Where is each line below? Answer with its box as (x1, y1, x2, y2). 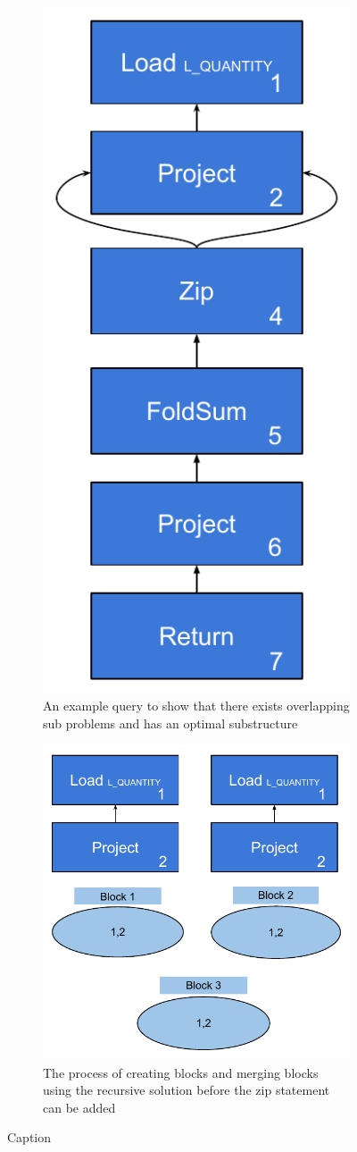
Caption (7, 1128, 52, 1147)
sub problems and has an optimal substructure (43, 713, 298, 732)
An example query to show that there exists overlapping (43, 696, 350, 715)
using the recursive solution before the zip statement (43, 1081, 330, 1099)
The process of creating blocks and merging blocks (43, 1063, 319, 1081)
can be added (43, 1097, 116, 1116)
